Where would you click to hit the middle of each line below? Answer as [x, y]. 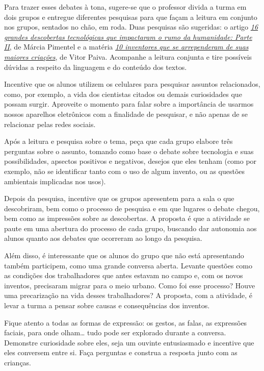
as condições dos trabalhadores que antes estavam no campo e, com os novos [124, 275]
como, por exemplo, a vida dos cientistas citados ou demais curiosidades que [123, 94]
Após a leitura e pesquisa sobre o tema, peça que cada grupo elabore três [118, 141]
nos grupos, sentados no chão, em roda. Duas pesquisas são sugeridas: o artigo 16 [131, 27]
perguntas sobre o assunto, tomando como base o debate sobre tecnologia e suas [129, 151]
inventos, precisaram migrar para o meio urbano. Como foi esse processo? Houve [130, 285]
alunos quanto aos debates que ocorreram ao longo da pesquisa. [103, 238]
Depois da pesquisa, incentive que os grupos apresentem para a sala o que [119, 198]
